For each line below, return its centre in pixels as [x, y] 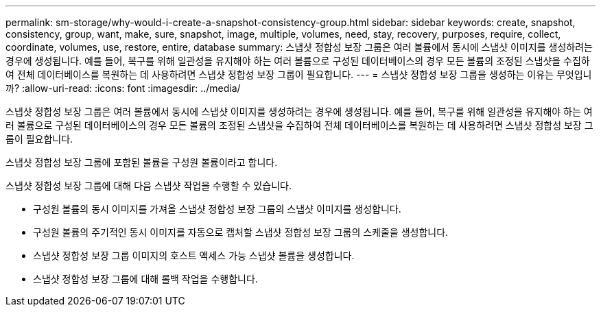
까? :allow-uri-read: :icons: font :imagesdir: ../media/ [123, 88]
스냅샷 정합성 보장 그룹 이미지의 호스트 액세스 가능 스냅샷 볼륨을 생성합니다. [194, 255]
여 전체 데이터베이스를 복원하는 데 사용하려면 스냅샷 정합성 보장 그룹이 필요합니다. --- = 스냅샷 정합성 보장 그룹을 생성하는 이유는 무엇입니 [299, 74]
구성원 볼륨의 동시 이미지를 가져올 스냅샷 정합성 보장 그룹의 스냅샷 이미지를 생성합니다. [217, 209]
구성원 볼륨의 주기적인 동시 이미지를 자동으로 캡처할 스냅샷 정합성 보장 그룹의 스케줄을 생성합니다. [241, 232]
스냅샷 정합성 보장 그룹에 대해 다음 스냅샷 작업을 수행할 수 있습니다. [149, 185]
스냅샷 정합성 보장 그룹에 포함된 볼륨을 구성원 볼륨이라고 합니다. [142, 162]
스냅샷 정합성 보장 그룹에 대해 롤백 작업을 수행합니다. [145, 279]
